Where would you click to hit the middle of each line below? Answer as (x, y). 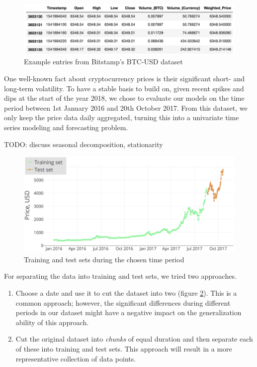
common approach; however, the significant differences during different (123, 302)
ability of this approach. (52, 322)
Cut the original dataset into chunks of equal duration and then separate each (134, 339)
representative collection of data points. (76, 358)
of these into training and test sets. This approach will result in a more (124, 348)
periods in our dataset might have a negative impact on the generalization (128, 312)
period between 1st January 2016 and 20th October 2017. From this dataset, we (126, 107)
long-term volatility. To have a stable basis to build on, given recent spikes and (124, 88)
